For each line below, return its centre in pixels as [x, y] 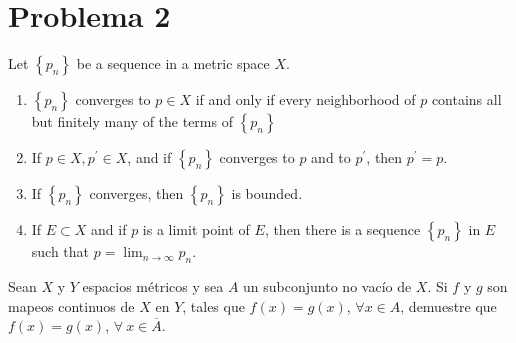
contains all [466, 99]
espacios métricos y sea [153, 285]
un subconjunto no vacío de [327, 285]
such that [60, 251]
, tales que [213, 305]
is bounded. [267, 193]
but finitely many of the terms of [132, 121]
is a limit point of [196, 229]
